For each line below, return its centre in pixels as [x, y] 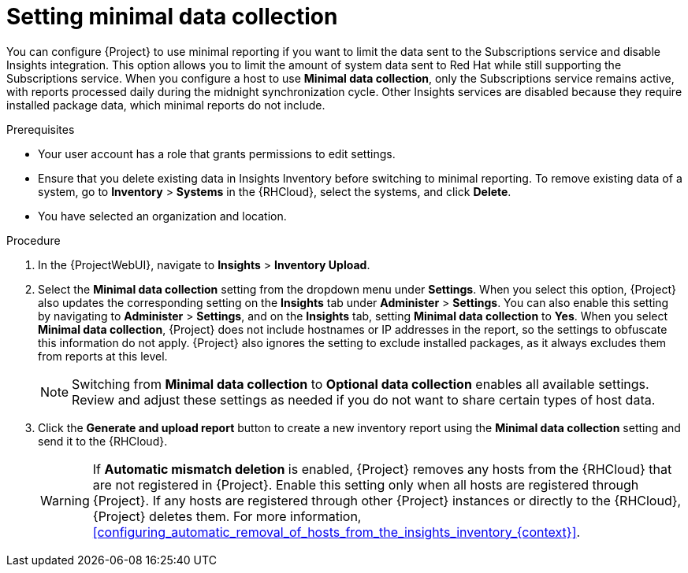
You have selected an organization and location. [162, 216]
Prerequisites [41, 129]
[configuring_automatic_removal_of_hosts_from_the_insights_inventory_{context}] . [337, 532]
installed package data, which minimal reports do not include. [166, 105]
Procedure [33, 240]
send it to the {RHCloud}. [103, 441]
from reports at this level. [103, 356]
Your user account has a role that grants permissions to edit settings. [217, 153]
